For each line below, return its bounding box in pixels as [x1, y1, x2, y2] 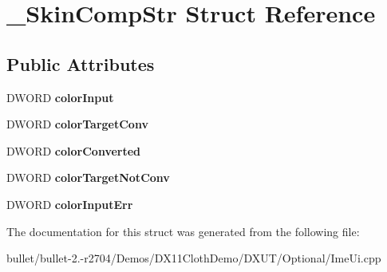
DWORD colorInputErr [6, 195, 133, 212]
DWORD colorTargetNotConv [6, 169, 170, 186]
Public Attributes [6, 51, 155, 76]
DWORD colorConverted [6, 142, 141, 159]
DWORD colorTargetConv [6, 116, 148, 132]
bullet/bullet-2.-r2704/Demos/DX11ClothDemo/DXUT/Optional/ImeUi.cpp [6, 250, 381, 266]
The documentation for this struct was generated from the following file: [6, 223, 360, 239]
